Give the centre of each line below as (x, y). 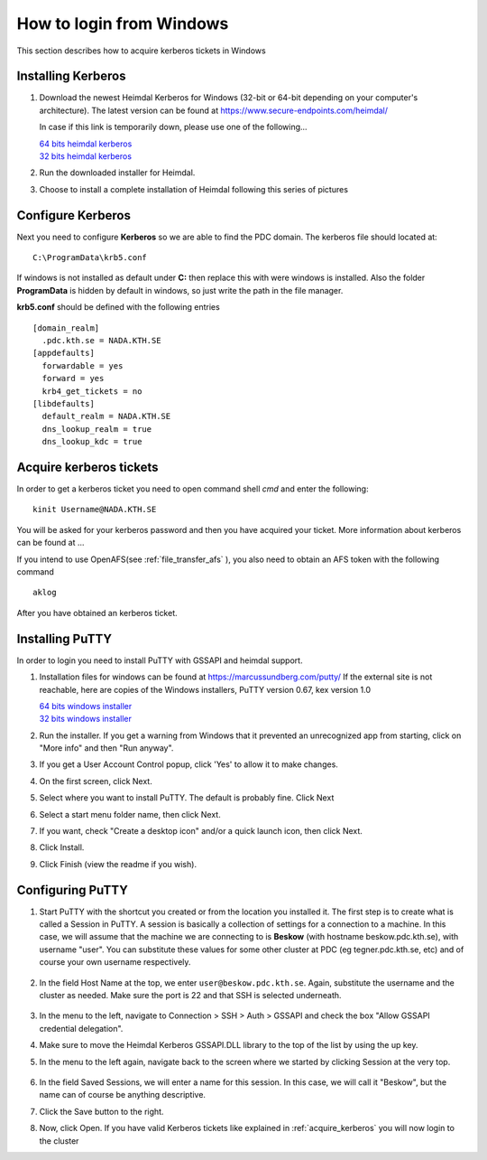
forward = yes (73, 379)
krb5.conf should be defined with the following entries (118, 307)
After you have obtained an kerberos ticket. (97, 613)
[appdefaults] (64, 353)
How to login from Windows (123, 23)
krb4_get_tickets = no (92, 391)
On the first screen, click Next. (96, 781)
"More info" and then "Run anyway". (106, 748)
